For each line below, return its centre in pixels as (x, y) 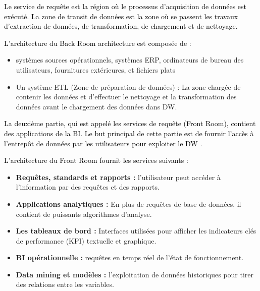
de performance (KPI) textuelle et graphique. (86, 240)
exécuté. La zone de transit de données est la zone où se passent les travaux (121, 16)
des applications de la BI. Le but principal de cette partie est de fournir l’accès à (129, 133)
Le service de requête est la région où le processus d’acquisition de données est (125, 6)
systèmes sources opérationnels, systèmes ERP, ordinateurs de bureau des (130, 60)
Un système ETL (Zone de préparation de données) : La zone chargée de (128, 86)
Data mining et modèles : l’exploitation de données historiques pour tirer (135, 274)
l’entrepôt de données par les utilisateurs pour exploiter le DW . (103, 143)
